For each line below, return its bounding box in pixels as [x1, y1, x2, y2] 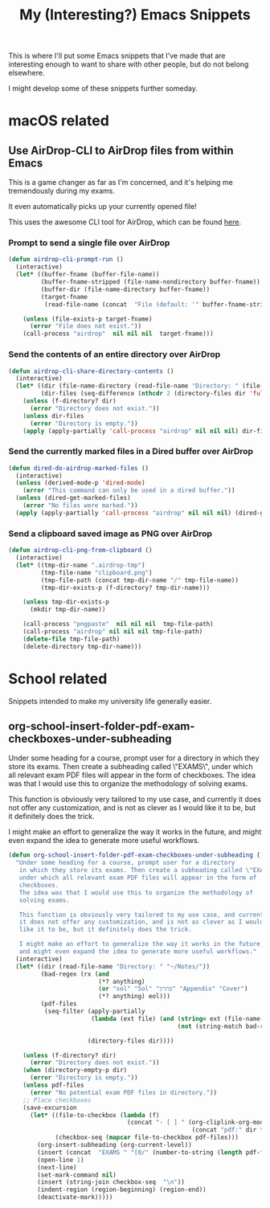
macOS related [8, 112, 110, 130]
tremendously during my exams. [8, 186, 115, 196]
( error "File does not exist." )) [29, 322, 142, 330]
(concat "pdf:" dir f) [191, 1126, 268, 1134]
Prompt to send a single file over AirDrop [8, 237, 170, 248]
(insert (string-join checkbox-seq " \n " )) [37, 1178, 185, 1186]
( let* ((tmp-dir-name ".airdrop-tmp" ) [15, 561, 146, 569]
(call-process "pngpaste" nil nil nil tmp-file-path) [22, 620, 215, 629]
